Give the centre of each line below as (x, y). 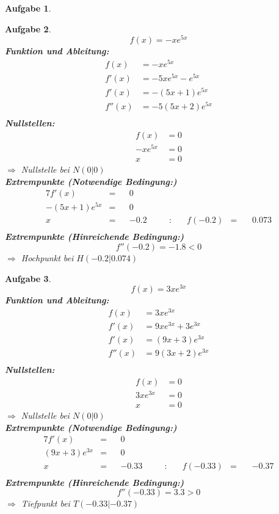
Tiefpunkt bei (45, 503)
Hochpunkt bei (47, 258)
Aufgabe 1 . (28, 8)
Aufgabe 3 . (28, 278)
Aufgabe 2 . (28, 28)
